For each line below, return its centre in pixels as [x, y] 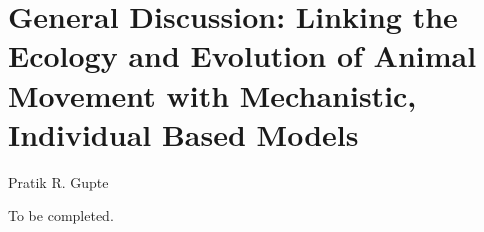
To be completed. [61, 215]
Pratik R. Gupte [58, 181]
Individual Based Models [183, 133]
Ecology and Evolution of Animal [242, 55]
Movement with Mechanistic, [212, 94]
